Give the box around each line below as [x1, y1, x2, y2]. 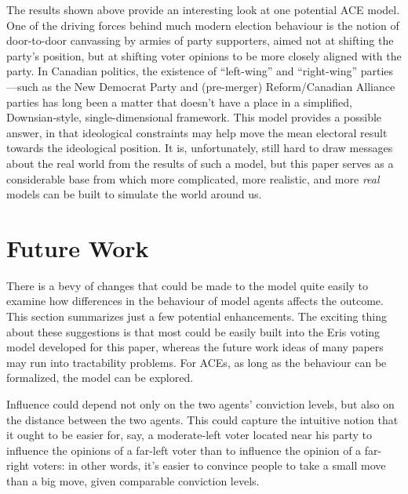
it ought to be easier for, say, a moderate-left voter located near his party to [6, 427, 372, 443]
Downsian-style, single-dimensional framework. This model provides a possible [6, 109, 382, 125]
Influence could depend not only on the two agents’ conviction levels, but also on [6, 396, 395, 412]
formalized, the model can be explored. [6, 369, 194, 386]
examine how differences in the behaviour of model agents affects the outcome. [6, 292, 384, 309]
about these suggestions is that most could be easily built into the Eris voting [6, 323, 381, 340]
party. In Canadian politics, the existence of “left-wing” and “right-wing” [6, 63, 358, 79]
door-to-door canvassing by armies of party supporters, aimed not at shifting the [6, 32, 394, 49]
